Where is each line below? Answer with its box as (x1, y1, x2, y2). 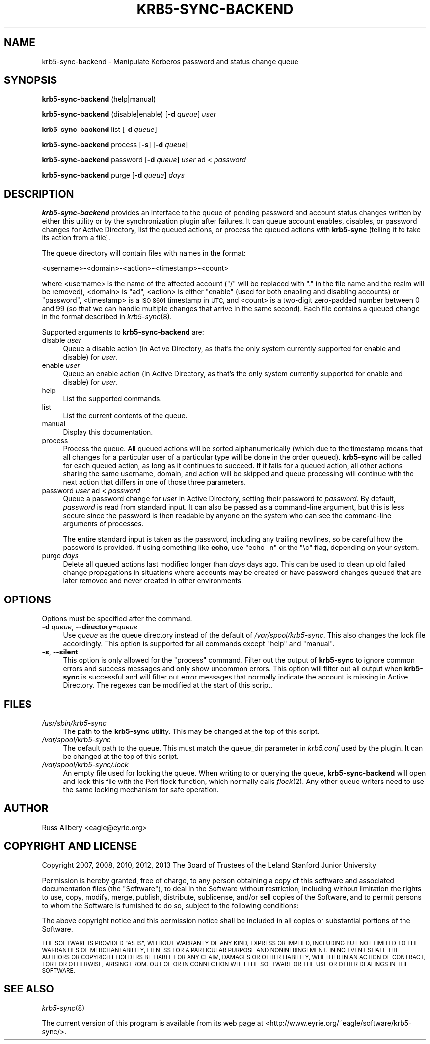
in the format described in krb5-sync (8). (42, 313, 172, 321)
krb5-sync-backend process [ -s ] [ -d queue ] (42, 140, 188, 149)
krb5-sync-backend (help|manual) (42, 95, 156, 104)
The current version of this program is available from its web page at (42, 1018, 264, 1027)
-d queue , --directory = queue (42, 623, 138, 631)
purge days (42, 551, 79, 560)
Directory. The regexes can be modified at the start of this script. (63, 681, 272, 690)
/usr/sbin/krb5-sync (42, 718, 107, 727)
